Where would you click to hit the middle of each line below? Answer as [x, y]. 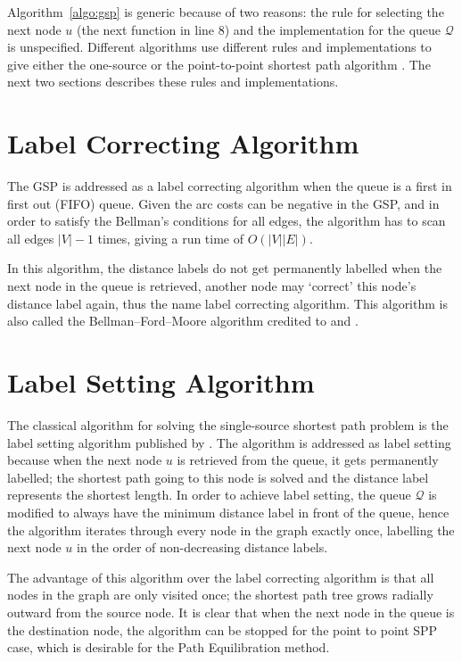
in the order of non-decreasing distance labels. [202, 547]
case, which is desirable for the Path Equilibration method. [169, 647]
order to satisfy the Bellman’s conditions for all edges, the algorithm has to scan [227, 221]
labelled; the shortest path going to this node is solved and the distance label [218, 477]
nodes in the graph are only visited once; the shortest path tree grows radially [220, 595]
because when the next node [85, 460]
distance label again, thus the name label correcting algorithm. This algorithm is [227, 303]
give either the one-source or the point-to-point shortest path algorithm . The [219, 64]
